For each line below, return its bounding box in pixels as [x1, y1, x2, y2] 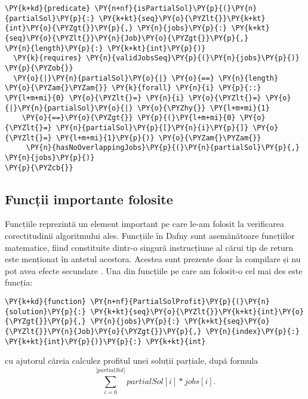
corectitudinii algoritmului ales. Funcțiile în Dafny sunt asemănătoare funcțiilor [5, 229, 295, 241]
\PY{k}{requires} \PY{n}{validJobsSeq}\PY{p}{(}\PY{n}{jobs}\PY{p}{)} [13, 54, 300, 63]
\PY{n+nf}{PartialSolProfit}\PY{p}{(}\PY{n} [90, 297, 270, 306]
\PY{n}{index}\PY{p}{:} [205, 327, 300, 336]
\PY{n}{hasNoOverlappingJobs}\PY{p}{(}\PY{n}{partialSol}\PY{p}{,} [26, 143, 300, 152]
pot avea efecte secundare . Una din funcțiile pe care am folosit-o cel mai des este [5, 264, 303, 277]
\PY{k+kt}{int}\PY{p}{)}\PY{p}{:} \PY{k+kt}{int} [5, 337, 206, 346]
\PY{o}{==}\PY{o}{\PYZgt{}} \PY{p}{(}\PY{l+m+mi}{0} [21, 113, 236, 122]
